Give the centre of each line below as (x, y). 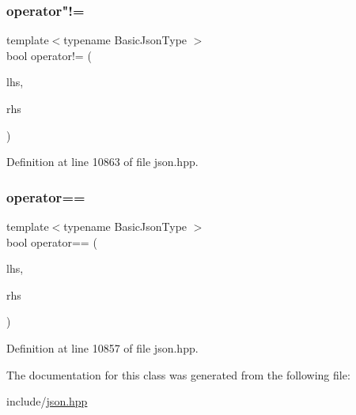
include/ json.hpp (47, 401)
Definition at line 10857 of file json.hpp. (102, 347)
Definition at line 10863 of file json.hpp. (102, 162)
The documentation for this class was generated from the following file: (178, 374)
